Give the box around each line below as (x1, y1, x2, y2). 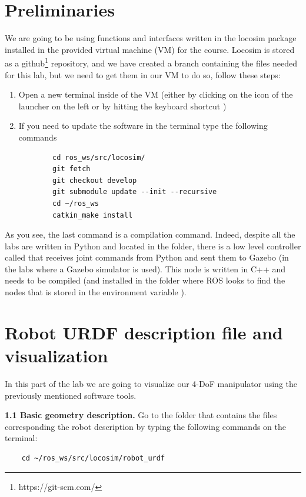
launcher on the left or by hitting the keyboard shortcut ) (18, 99, 227, 112)
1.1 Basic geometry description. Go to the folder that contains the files (5, 409, 277, 421)
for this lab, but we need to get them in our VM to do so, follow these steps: (5, 68, 281, 81)
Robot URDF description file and (5, 320, 283, 344)
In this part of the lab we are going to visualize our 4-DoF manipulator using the (5, 377, 298, 389)
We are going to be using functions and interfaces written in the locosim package (5, 32, 297, 44)
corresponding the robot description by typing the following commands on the (5, 420, 286, 432)
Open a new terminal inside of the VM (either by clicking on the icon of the (18, 88, 293, 101)
